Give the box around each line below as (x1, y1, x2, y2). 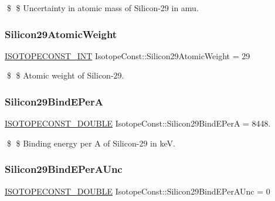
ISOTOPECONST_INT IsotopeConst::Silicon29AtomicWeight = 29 (5, 49, 250, 62)
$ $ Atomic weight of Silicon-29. (6, 69, 124, 81)
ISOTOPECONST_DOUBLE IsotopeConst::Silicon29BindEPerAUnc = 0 (5, 185, 270, 197)
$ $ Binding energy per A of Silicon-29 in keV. (6, 137, 175, 149)
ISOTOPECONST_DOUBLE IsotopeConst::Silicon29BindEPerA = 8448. (5, 117, 271, 130)
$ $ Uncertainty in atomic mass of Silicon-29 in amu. (6, 2, 199, 13)
